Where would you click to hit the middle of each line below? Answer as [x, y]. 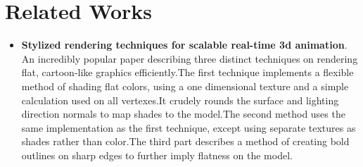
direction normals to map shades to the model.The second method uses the [183, 114]
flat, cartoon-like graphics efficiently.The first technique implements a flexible [187, 72]
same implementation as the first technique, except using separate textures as [189, 127]
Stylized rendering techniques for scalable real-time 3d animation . [184, 45]
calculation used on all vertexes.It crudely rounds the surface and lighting [180, 100]
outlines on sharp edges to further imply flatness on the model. [157, 155]
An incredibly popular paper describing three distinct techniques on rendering [190, 58]
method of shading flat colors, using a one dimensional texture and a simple [185, 86]
